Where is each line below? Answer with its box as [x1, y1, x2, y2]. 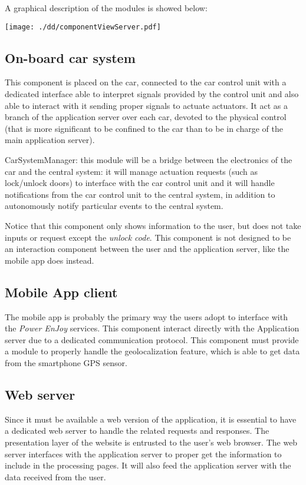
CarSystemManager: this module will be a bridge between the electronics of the [5, 154, 292, 166]
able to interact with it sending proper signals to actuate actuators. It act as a [5, 99, 288, 111]
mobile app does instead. [5, 254, 94, 266]
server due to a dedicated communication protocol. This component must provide [5, 333, 299, 346]
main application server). [5, 134, 95, 146]
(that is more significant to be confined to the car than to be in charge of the [5, 122, 283, 134]
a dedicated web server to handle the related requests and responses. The [5, 424, 269, 437]
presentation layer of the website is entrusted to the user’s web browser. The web [5, 436, 298, 448]
